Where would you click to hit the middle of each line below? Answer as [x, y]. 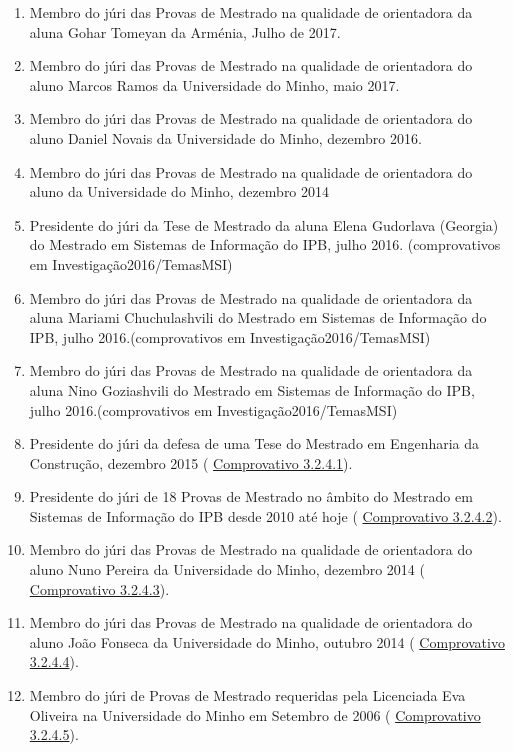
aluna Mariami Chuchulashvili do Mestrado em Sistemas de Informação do [258, 317]
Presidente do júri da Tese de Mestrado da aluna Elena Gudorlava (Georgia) [264, 224]
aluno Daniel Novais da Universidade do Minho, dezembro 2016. [225, 137]
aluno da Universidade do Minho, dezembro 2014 [179, 191]
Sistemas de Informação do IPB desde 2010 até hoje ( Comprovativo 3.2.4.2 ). [265, 515]
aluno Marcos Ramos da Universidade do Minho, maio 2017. [214, 84]
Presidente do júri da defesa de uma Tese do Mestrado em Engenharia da [254, 443]
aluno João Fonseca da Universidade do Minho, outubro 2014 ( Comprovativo [267, 641]
